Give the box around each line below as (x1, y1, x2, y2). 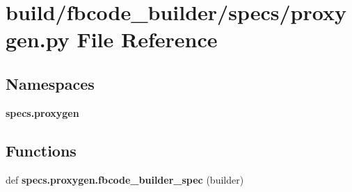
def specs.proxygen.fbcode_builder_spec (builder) (6, 172, 244, 186)
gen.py (6, 25, 70, 54)
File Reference (77, 25, 218, 54)
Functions (6, 139, 77, 161)
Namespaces (6, 72, 95, 94)
